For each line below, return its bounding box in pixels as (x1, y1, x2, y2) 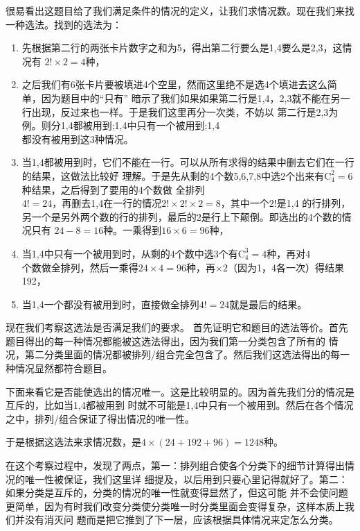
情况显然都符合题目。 (15, 361, 112, 376)
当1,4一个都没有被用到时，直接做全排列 (21, 296, 199, 311)
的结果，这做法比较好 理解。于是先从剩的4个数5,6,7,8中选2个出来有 (21, 168, 325, 183)
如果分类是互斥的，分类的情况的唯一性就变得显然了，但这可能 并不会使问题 (6, 485, 348, 500)
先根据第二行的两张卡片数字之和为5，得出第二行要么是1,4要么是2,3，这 (21, 40, 343, 55)
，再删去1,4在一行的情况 (52, 196, 162, 210)
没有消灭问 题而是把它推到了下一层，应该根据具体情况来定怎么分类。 (24, 512, 339, 527)
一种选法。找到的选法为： (6, 17, 122, 31)
